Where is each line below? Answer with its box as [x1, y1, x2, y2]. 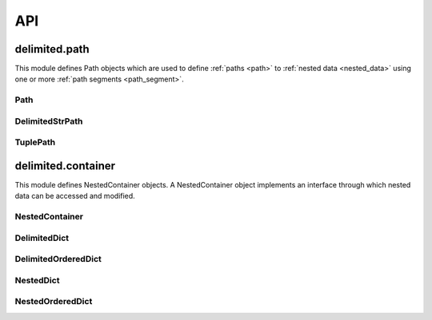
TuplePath [14, 136, 56, 148]
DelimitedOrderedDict [14, 254, 102, 265]
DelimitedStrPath [14, 116, 83, 127]
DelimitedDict [14, 232, 70, 243]
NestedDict [14, 275, 60, 286]
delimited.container [14, 159, 116, 172]
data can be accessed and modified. [14, 192, 135, 201]
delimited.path [14, 42, 90, 56]
